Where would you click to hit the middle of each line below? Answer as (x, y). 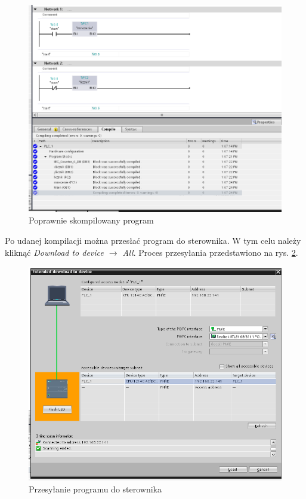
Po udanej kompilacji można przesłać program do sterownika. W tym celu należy (153, 240)
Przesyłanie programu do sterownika (95, 489)
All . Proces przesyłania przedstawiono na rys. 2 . (210, 252)
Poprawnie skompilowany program (91, 220)
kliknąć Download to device (54, 252)
